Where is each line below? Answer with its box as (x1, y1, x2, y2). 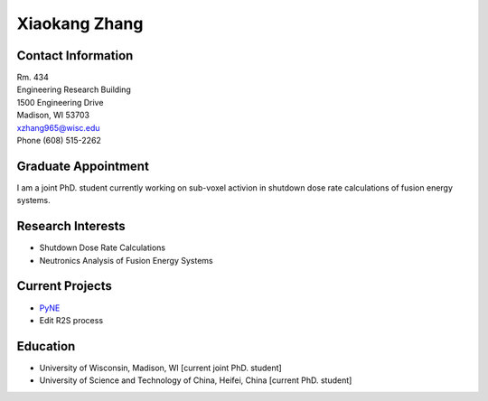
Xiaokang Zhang (16, 14, 144, 33)
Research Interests (16, 219, 126, 234)
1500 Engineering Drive (16, 97, 104, 107)
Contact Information (16, 48, 134, 63)
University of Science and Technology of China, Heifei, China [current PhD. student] (39, 375, 352, 386)
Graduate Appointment (16, 158, 149, 173)
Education (16, 339, 76, 354)
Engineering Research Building (16, 84, 131, 95)
